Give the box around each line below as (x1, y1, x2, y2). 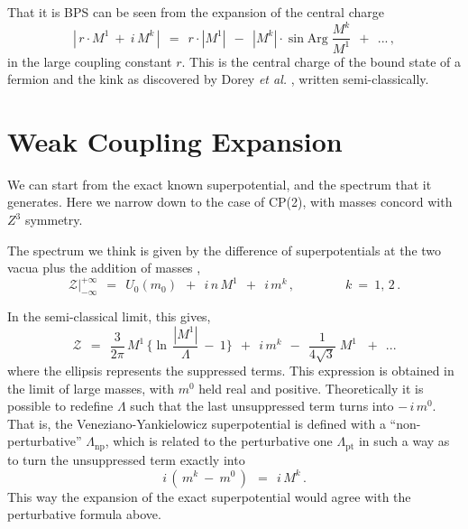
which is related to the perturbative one (113, 432, 333, 450)
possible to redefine (7, 396, 114, 415)
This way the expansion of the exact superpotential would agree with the (7, 487, 411, 506)
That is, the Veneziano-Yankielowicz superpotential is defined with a (7, 413, 386, 432)
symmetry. (24, 210, 83, 228)
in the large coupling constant (7, 51, 172, 70)
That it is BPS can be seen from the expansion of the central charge (7, 3, 384, 21)
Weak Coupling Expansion (7, 122, 343, 159)
